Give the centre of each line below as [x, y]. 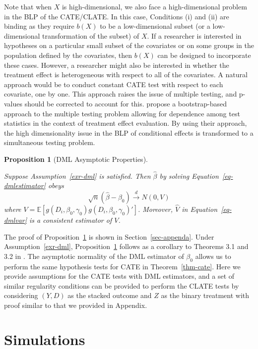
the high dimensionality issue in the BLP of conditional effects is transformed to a [129, 132]
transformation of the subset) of [91, 35]
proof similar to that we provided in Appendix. [76, 305]
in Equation [200, 209]
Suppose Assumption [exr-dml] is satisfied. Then [77, 175]
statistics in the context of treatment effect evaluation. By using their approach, [126, 123]
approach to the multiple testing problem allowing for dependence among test [122, 113]
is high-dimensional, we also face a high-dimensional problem [154, 6]
